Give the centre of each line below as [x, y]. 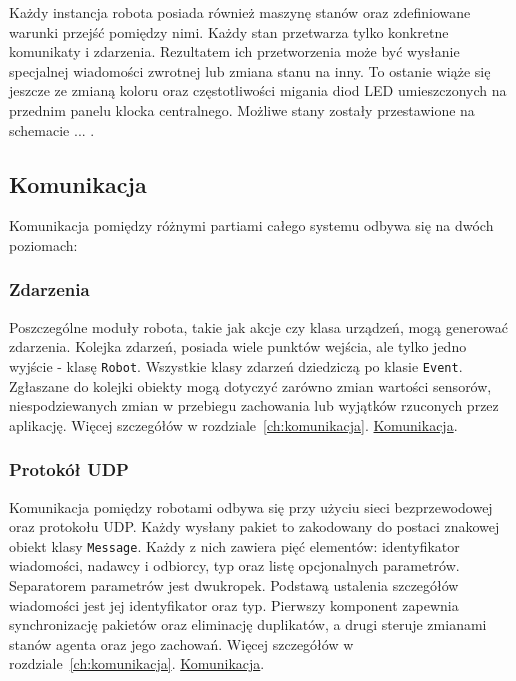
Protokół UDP [69, 469]
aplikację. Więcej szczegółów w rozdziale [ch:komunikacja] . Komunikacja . [233, 424]
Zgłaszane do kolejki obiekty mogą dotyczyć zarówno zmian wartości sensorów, [250, 385]
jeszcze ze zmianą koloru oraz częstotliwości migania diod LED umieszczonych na [258, 90]
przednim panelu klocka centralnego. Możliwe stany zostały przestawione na [242, 109]
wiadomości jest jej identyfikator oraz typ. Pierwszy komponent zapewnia [234, 604]
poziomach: [43, 244]
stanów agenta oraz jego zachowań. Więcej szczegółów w [181, 643]
